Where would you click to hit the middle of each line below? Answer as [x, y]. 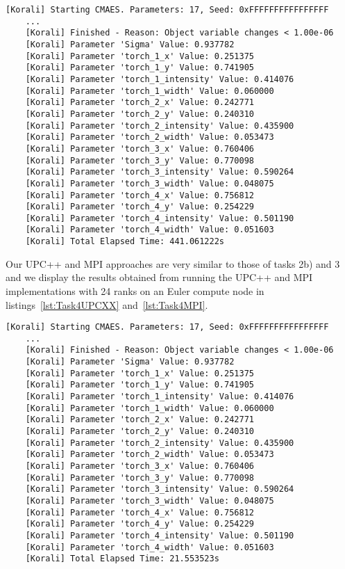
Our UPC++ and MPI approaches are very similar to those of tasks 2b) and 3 [173, 263]
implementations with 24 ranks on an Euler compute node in [135, 290]
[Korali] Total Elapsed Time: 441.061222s [125, 242]
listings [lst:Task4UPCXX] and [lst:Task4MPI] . [107, 304]
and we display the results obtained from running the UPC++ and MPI [159, 277]
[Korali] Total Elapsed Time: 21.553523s [122, 559]
